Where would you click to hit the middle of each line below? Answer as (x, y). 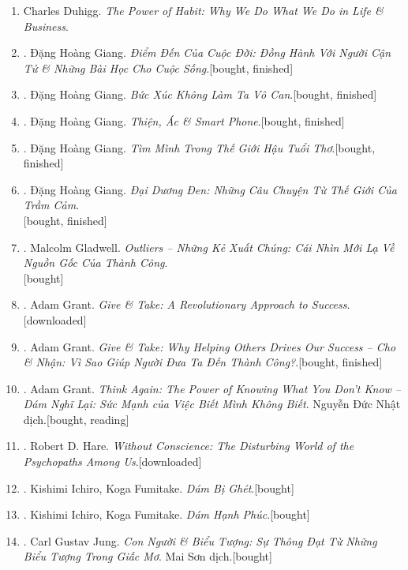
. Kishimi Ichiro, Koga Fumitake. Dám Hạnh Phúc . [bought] (167, 514)
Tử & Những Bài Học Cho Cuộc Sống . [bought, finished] (158, 67)
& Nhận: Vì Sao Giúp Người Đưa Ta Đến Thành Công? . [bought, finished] (203, 362)
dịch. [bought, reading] (76, 419)
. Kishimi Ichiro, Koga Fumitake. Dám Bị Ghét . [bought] (159, 487)
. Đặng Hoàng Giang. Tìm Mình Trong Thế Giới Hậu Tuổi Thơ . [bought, (199, 147)
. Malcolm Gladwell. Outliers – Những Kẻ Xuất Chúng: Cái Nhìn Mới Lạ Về (209, 247)
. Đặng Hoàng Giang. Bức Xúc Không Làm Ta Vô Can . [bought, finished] (200, 94)
